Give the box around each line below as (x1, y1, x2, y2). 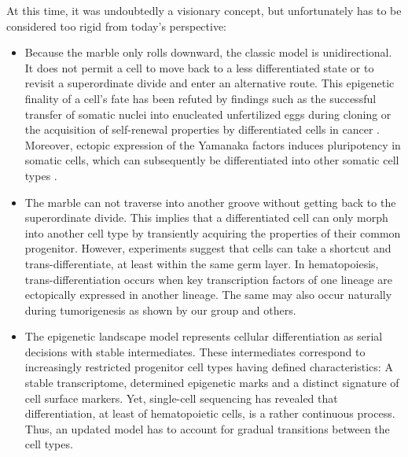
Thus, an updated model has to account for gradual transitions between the (24, 420, 390, 437)
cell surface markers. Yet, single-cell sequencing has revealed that (24, 389, 338, 406)
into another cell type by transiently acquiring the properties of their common (24, 224, 401, 241)
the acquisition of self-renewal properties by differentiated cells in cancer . (24, 121, 380, 138)
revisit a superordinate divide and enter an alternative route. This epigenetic (24, 75, 395, 91)
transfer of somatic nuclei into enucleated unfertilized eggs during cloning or (24, 105, 391, 122)
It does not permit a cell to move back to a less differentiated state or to (24, 59, 374, 76)
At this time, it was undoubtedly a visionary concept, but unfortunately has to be (6, 2, 402, 18)
